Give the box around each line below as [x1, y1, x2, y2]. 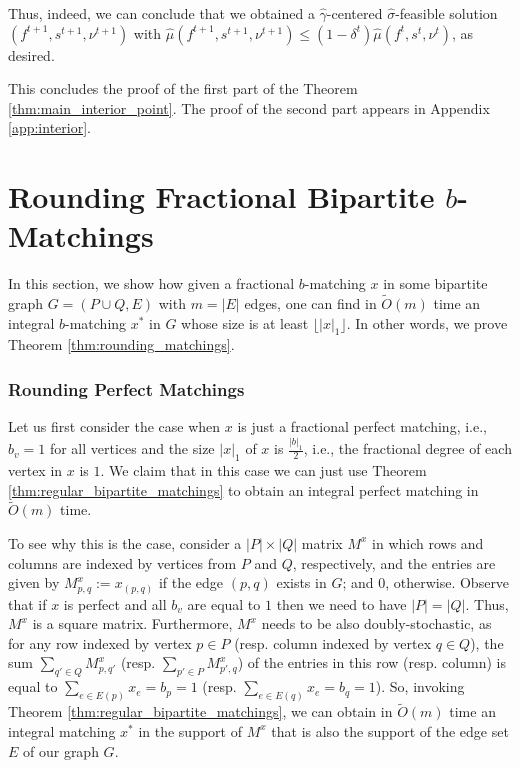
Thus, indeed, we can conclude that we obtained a [8, 3, 315, 23]
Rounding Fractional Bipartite [8, 176, 435, 217]
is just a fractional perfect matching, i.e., [237, 416, 487, 437]
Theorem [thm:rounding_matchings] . [8, 334, 235, 355]
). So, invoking [375, 676, 465, 697]
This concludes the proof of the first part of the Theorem [8, 78, 358, 99]
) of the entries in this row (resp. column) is [237, 652, 506, 673]
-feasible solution [395, 3, 498, 23]
